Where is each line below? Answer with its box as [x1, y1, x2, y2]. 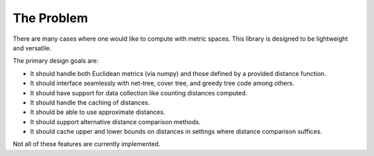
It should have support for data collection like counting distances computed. [30, 88, 248, 97]
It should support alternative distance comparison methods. [30, 117, 201, 126]
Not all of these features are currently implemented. [12, 140, 161, 148]
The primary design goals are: [12, 57, 99, 65]
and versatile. [12, 43, 52, 52]
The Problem [12, 10, 88, 26]
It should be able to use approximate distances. [30, 108, 166, 117]
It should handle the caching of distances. [30, 98, 150, 106]
